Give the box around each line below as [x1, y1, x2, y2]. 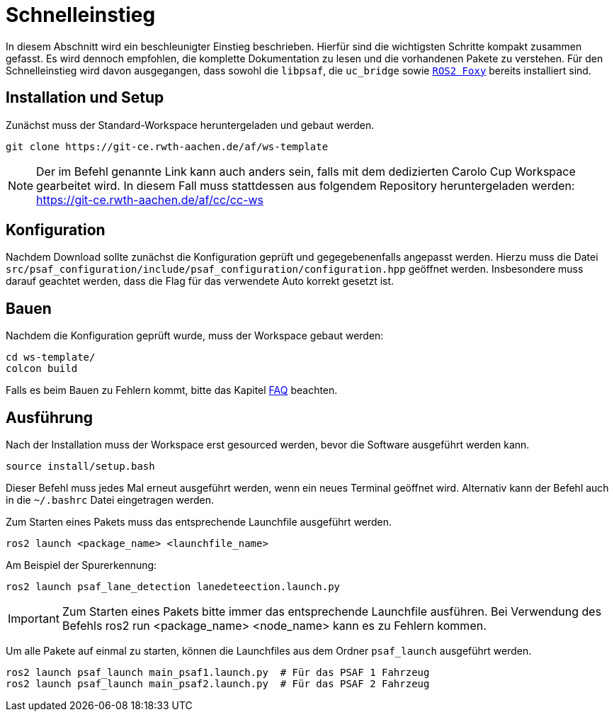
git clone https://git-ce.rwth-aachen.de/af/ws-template [6, 140, 329, 152]
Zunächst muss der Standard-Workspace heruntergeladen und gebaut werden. [6, 118, 375, 131]
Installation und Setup [6, 89, 164, 107]
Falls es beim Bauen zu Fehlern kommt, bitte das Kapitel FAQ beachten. [6, 384, 338, 397]
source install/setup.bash [6, 461, 155, 473]
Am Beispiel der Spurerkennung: [6, 559, 157, 572]
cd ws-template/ [6, 351, 96, 363]
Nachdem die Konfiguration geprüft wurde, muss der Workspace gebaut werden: [6, 329, 384, 342]
